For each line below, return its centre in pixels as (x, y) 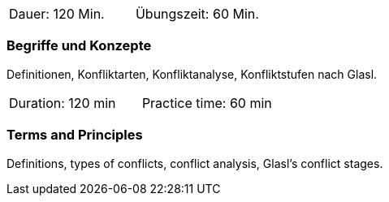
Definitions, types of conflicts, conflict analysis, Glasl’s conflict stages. (195, 163)
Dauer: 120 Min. (57, 14)
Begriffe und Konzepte (79, 46)
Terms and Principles (75, 135)
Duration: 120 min (63, 103)
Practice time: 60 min (207, 103)
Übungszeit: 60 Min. (197, 14)
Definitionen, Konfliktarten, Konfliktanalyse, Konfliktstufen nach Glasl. (192, 74)
